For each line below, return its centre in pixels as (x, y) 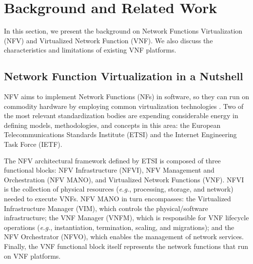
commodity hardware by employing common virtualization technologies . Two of (124, 106)
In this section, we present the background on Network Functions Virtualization (123, 31)
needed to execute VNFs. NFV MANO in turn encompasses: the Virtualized (117, 199)
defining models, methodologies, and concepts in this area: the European (112, 125)
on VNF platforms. (32, 255)
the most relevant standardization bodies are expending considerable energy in (121, 115)
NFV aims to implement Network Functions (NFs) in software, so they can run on (127, 97)
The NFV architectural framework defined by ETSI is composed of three (112, 160)
